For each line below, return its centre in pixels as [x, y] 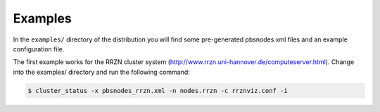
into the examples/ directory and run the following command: [101, 72]
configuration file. [39, 49]
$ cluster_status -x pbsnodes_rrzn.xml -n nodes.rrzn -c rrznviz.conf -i [158, 91]
